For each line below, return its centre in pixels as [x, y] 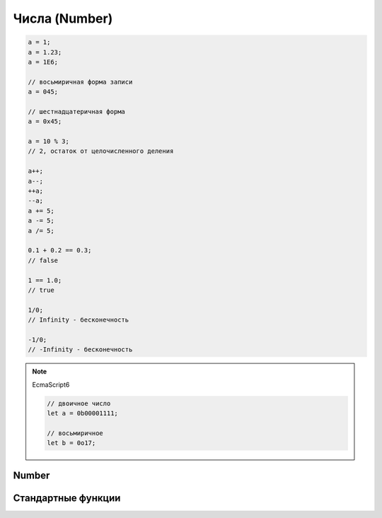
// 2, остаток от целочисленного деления [101, 151]
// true [41, 290]
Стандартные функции [67, 498]
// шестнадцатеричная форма [76, 111]
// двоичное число [79, 403]
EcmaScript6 [51, 384]
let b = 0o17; [71, 443]
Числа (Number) [63, 18]
